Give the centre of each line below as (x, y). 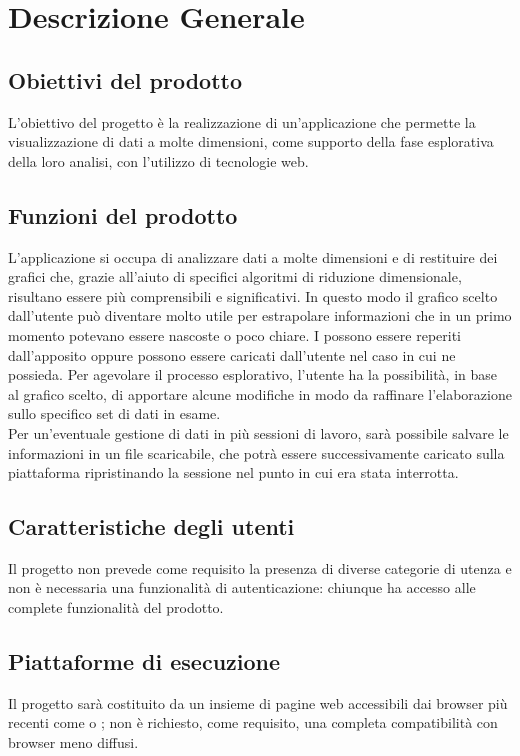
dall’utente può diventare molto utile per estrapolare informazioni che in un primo (260, 315)
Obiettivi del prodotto (125, 79)
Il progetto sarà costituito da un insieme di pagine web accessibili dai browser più (258, 702)
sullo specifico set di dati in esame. (114, 413)
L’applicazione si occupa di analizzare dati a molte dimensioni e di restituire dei (253, 256)
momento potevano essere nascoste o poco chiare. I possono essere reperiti (234, 334)
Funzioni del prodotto (123, 214)
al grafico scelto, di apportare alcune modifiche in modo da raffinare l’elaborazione (260, 393)
